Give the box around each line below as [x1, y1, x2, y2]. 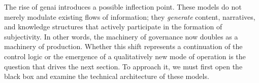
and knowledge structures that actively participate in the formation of [4, 21, 222, 32]
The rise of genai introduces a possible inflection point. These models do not [4, 2, 242, 12]
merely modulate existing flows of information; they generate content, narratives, [4, 11, 255, 22]
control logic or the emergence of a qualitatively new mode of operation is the [4, 51, 246, 61]
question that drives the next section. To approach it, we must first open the [4, 61, 243, 71]
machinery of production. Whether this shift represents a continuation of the [4, 41, 243, 52]
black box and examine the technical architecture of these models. [4, 71, 209, 81]
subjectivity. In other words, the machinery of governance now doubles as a [4, 31, 238, 41]
